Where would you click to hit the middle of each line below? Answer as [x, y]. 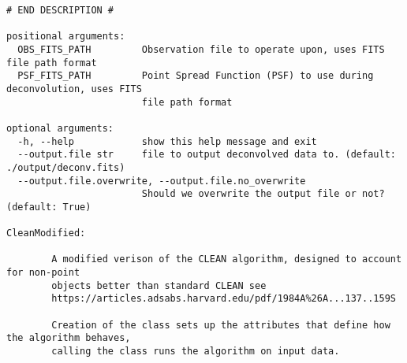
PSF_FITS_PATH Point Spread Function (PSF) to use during [196, 76]
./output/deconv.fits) [66, 167]
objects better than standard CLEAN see [159, 285]
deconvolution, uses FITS [74, 89]
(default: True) [49, 207]
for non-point [43, 273]
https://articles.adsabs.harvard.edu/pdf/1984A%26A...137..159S [224, 299]
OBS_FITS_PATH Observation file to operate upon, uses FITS [201, 49]
